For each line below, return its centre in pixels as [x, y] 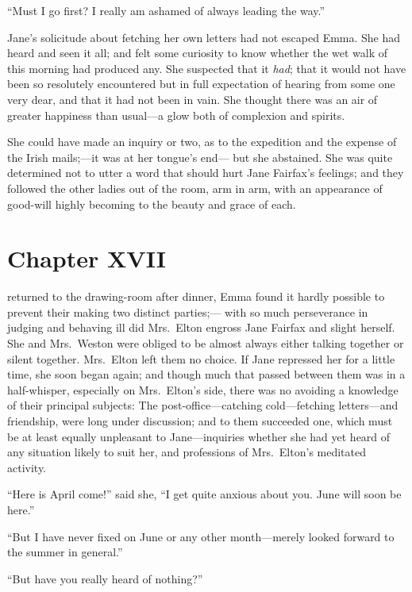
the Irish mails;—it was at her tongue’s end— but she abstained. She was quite [200, 157]
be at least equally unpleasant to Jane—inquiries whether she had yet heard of [199, 436]
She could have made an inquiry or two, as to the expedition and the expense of [202, 142]
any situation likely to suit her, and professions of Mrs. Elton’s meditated [187, 452]
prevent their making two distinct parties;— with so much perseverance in [188, 311]
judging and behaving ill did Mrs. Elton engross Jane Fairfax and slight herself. [201, 327]
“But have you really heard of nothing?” [105, 578]
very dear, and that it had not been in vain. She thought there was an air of [193, 99]
